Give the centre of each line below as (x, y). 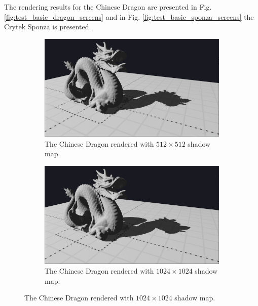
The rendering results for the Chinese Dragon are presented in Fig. (108, 7)
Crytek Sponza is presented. (48, 27)
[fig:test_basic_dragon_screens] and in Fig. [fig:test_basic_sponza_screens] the (129, 16)
